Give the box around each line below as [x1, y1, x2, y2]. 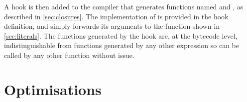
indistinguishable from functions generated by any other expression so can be [4, 40, 239, 51]
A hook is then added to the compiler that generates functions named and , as [4, 1, 244, 11]
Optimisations [4, 79, 102, 99]
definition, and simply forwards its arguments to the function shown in [4, 21, 220, 31]
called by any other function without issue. [4, 50, 134, 60]
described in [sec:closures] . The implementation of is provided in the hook [4, 11, 229, 21]
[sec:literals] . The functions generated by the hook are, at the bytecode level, [4, 30, 238, 41]
